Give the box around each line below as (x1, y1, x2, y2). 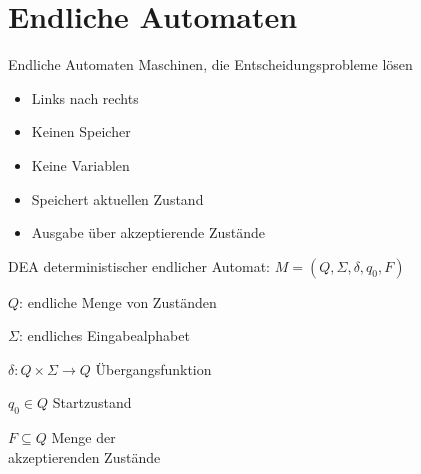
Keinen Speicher (31, 121, 131, 142)
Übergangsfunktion (95, 358, 212, 379)
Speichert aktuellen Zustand (31, 188, 204, 209)
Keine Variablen (31, 154, 130, 175)
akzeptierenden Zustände (8, 446, 161, 467)
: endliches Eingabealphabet (18, 325, 190, 346)
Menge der (51, 427, 116, 448)
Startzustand (52, 392, 132, 413)
